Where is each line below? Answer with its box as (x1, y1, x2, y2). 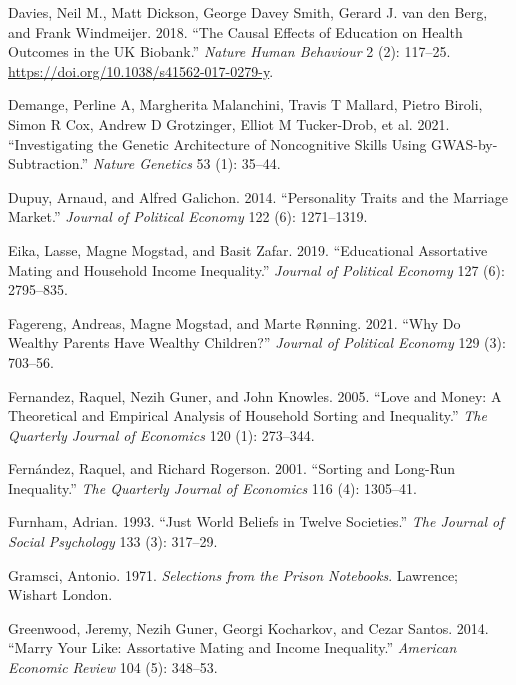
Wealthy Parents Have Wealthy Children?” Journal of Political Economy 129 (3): (8, 332, 506, 353)
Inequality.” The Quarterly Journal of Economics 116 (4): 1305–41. (8, 477, 417, 498)
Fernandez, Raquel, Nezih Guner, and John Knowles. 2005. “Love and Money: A (8, 385, 502, 406)
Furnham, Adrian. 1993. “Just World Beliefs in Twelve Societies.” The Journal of (8, 511, 504, 532)
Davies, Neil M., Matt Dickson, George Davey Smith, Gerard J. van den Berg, (8, 2, 488, 22)
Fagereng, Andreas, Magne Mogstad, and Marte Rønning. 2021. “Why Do (8, 312, 461, 333)
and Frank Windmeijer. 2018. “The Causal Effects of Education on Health (8, 21, 463, 42)
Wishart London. (8, 584, 113, 605)
